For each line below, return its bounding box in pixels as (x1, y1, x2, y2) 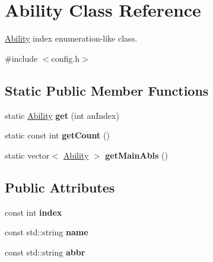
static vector (5, 149, 50, 161)
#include (5, 52, 38, 64)
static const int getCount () (5, 129, 110, 141)
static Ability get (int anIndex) (5, 109, 119, 121)
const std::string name (5, 226, 88, 238)
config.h (51, 52, 80, 64)
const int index (5, 206, 62, 218)
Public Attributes (5, 178, 115, 196)
